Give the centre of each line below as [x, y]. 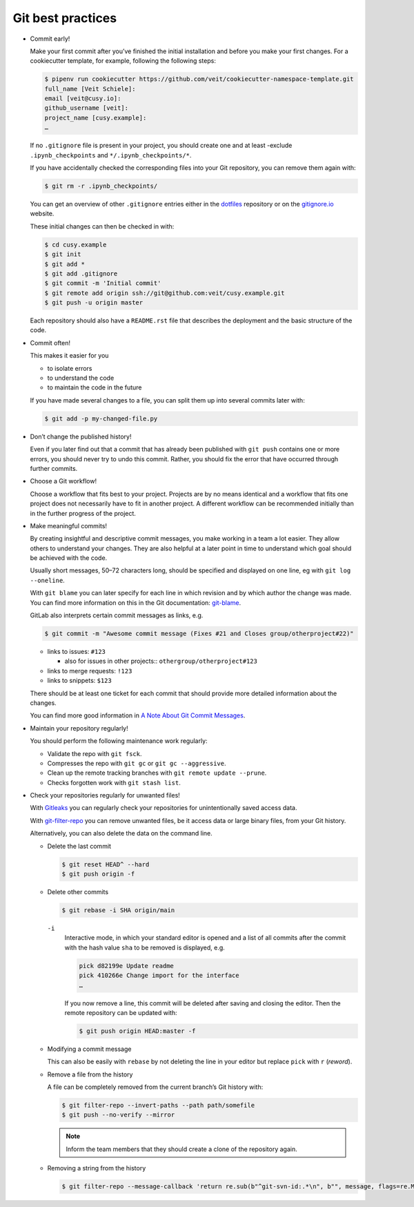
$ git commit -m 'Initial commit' [103, 283]
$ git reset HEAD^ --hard [106, 864]
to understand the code [81, 378]
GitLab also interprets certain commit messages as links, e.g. [117, 615]
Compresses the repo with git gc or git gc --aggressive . [137, 763]
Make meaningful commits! [68, 525]
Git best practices [65, 18]
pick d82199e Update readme [126, 966]
